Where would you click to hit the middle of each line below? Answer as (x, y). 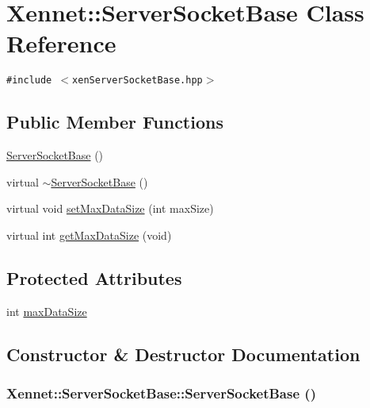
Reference (61, 43)
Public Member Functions (115, 122)
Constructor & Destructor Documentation (183, 354)
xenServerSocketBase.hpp (137, 81)
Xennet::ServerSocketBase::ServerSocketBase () (161, 393)
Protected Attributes (94, 277)
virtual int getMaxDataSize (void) (89, 235)
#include (29, 81)
